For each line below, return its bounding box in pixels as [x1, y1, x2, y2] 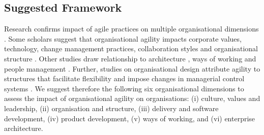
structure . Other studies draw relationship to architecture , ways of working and [4, 53, 256, 63]
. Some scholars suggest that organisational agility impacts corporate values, [4, 33, 242, 44]
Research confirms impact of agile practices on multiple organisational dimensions [4, 23, 259, 34]
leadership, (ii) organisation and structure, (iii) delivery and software [4, 103, 219, 113]
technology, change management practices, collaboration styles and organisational [4, 43, 258, 54]
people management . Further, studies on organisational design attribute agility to [4, 63, 260, 74]
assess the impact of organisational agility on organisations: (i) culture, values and [4, 93, 260, 104]
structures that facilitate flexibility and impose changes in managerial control [4, 73, 245, 84]
